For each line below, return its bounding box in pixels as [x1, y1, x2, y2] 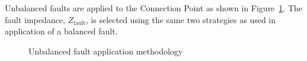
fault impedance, [5, 13, 65, 25]
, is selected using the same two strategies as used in [85, 13, 276, 25]
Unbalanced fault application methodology [28, 44, 183, 57]
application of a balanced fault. [5, 25, 118, 37]
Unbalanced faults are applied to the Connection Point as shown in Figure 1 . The [5, 2, 303, 14]
